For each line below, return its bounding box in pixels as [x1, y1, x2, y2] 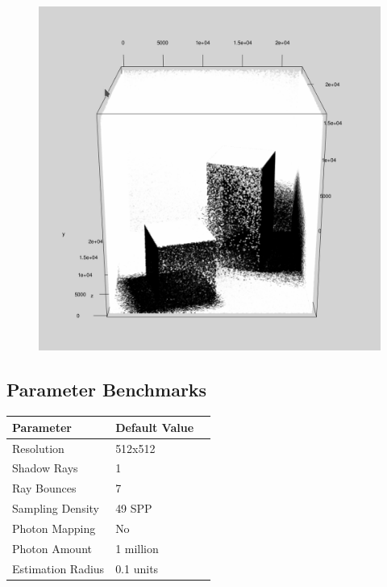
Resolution [12, 439, 64, 456]
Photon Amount [12, 539, 92, 556]
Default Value [115, 418, 194, 435]
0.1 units [115, 560, 159, 577]
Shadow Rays [12, 459, 78, 476]
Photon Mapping [12, 520, 96, 536]
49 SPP [115, 500, 152, 517]
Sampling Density [12, 500, 100, 517]
